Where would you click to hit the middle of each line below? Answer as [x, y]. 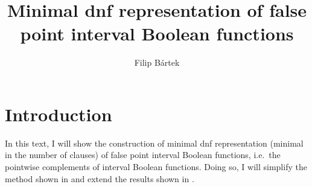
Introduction [59, 114]
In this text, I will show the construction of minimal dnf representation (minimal [154, 143]
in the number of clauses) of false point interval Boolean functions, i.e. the [143, 155]
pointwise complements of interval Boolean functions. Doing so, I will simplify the [156, 167]
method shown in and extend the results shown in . [100, 178]
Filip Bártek [157, 62]
